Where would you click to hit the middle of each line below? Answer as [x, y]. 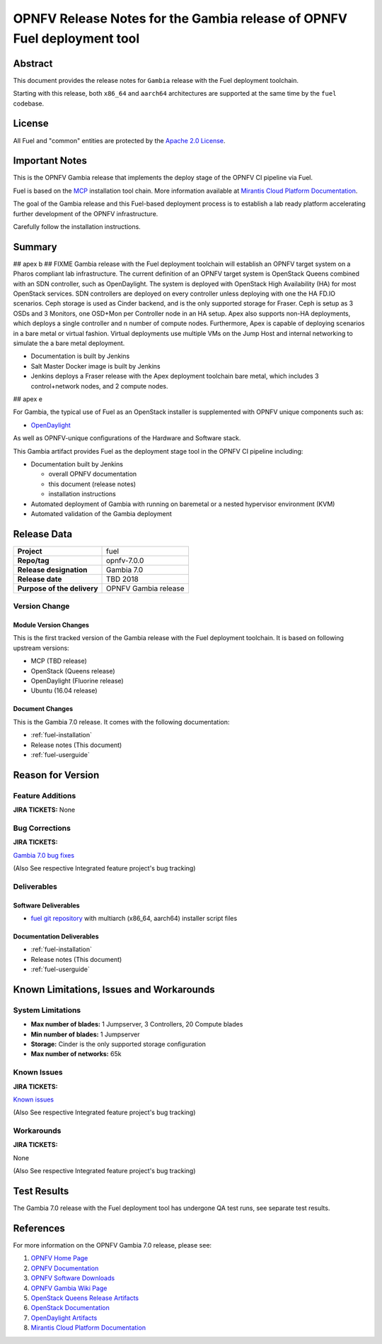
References [39, 1228]
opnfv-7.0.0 [125, 560]
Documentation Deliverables [56, 936]
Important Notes [50, 161]
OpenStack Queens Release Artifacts [85, 1298]
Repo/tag [33, 560]
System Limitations [47, 1010]
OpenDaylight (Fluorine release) [77, 681]
